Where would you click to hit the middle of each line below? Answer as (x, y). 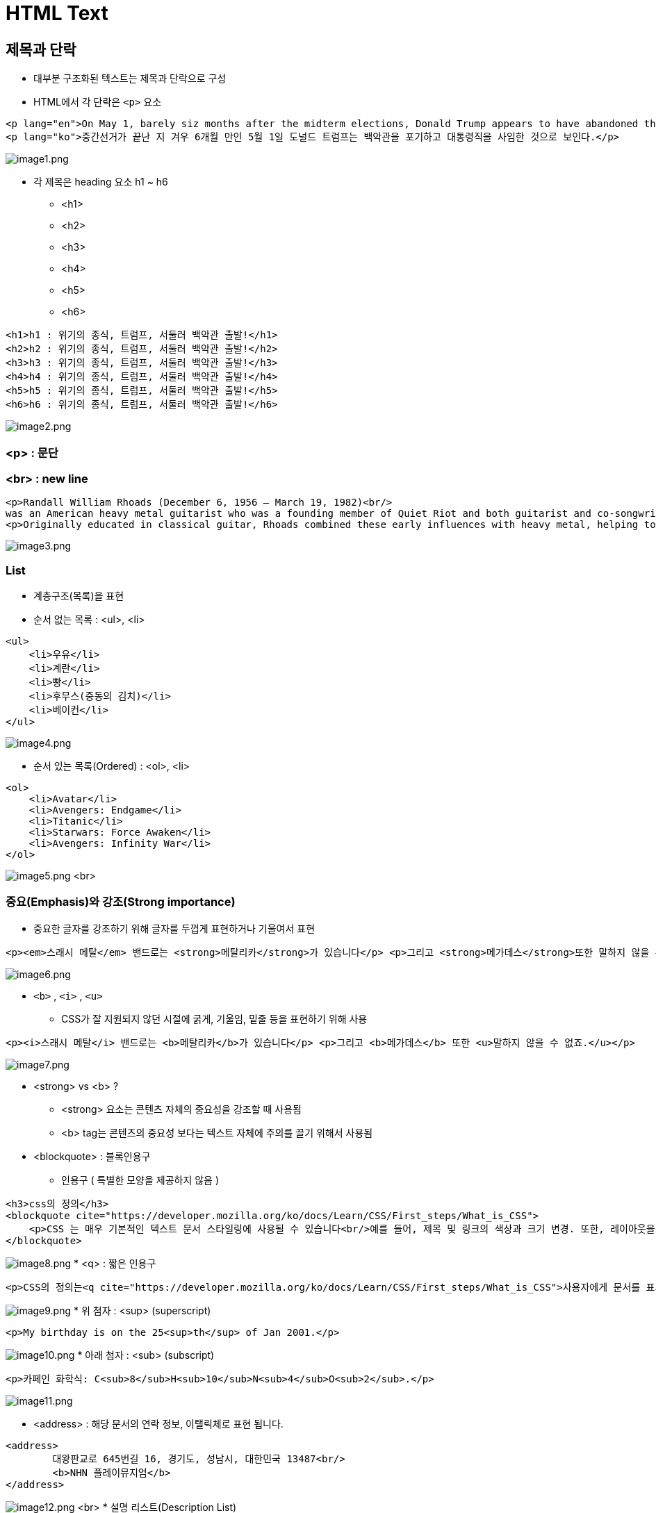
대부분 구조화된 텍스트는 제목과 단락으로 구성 (130, 78)
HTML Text (57, 13)
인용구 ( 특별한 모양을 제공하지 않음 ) (140, 1180)
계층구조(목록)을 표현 (79, 596)
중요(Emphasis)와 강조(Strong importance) (121, 902)
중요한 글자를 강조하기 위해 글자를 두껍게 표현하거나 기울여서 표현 (174, 928)
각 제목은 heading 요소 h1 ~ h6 (101, 182)
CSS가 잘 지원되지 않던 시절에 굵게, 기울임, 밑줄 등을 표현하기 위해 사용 (214, 1018)
